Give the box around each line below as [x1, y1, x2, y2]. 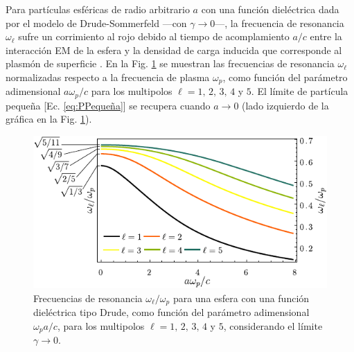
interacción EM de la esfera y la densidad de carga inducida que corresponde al [6, 42, 342, 57]
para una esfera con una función [172, 290, 310, 305]
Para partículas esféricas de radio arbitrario [6, 2, 190, 16]
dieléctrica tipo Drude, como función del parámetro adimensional [33, 305, 310, 319]
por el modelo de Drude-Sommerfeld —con [6, 15, 187, 30]
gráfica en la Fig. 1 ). [6, 112, 92, 126]
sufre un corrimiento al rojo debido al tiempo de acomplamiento [18, 29, 290, 44]
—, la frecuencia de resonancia [215, 15, 344, 30]
